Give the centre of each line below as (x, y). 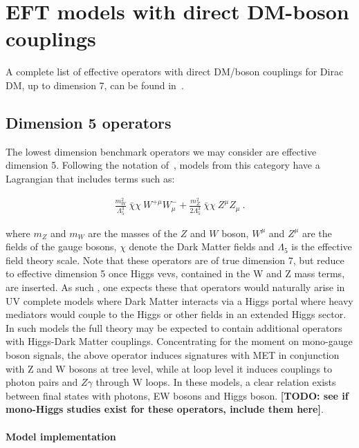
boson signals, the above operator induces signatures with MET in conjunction (173, 355)
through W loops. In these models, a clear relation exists (216, 382)
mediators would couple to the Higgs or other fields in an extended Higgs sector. (176, 314)
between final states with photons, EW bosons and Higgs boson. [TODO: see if (177, 395)
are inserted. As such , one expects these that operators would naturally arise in (175, 287)
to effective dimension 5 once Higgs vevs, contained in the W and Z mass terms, (175, 273)
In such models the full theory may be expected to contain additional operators (174, 327)
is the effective (322, 246)
